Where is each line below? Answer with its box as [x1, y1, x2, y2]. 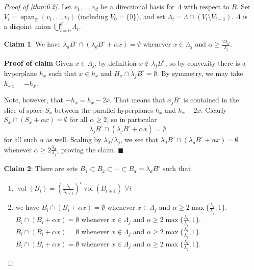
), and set [136, 11, 165, 21]
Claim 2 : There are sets [4, 163, 78, 173]
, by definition [95, 57, 137, 68]
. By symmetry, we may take [157, 68, 243, 78]
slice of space [4, 104, 43, 115]
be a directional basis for [100, 1, 175, 11]
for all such [4, 134, 37, 144]
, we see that [120, 134, 158, 144]
